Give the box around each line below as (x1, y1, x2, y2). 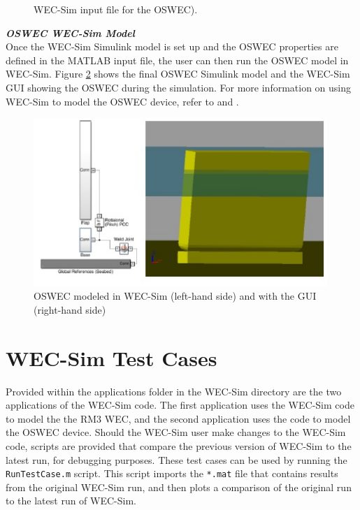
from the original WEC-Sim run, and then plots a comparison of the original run (6, 479, 352, 494)
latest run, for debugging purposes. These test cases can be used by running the (6, 452, 347, 467)
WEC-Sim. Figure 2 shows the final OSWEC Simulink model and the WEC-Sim (6, 66, 350, 81)
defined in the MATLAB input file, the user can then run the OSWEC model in (6, 52, 349, 67)
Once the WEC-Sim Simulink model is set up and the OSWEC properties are (6, 39, 338, 54)
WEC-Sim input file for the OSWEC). (34, 2, 198, 16)
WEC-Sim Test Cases (6, 343, 217, 372)
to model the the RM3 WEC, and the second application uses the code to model (6, 411, 351, 425)
